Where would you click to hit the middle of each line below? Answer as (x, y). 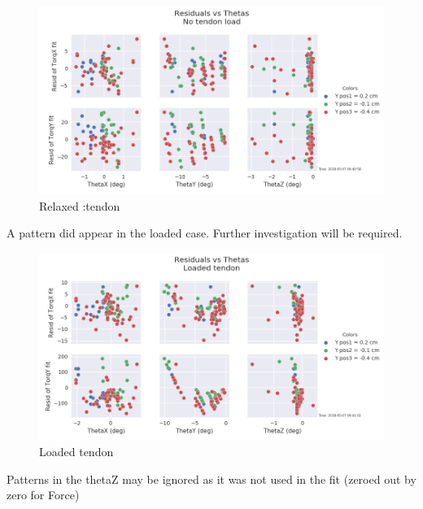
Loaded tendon (76, 452)
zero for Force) (43, 495)
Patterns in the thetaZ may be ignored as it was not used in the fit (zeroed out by (211, 479)
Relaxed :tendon (80, 205)
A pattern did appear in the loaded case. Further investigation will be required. (205, 233)
